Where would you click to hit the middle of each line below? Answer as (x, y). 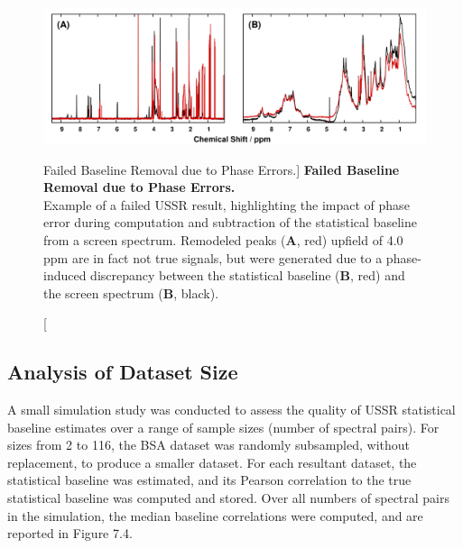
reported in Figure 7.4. (70, 533)
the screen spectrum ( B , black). (131, 292)
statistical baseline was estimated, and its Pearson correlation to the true (209, 480)
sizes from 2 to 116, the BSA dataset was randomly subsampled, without (208, 445)
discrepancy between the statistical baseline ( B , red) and (248, 275)
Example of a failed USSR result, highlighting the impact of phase (227, 204)
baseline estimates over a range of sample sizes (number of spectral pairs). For (223, 427)
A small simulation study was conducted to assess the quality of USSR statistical (231, 410)
